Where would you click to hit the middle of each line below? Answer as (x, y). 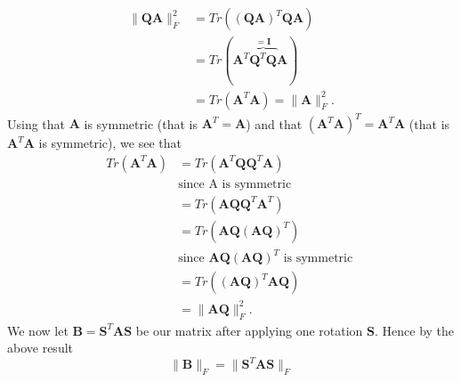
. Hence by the (415, 330)
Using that (36, 123)
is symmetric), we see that (110, 143)
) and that (274, 123)
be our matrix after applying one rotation (249, 330)
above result (40, 348)
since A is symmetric (235, 184)
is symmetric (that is (141, 123)
